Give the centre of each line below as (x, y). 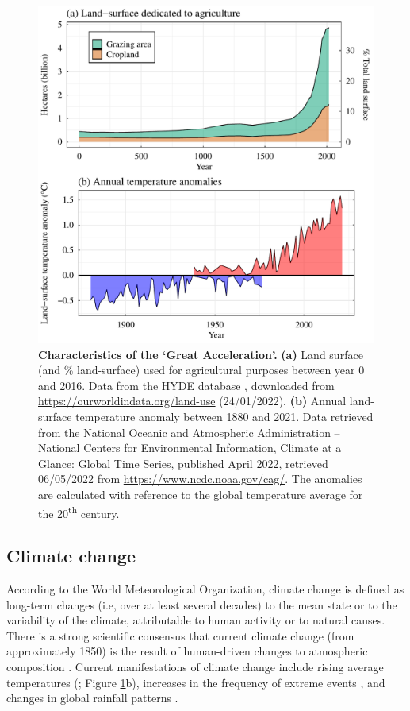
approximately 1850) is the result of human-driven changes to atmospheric (187, 651)
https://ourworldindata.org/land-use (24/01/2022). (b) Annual (192, 401)
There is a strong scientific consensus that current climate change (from (180, 635)
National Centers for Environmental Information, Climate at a (190, 448)
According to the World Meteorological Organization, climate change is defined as (205, 588)
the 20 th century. (79, 512)
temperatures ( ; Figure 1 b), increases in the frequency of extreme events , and (196, 682)
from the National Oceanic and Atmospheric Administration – (189, 432)
